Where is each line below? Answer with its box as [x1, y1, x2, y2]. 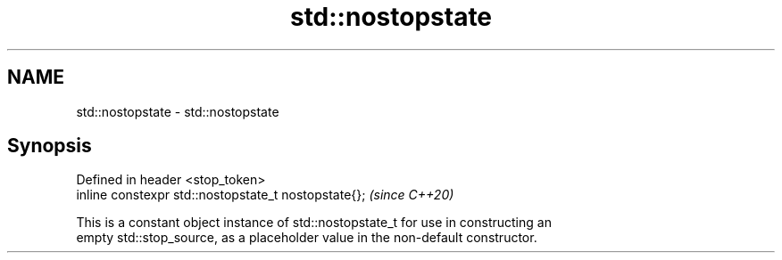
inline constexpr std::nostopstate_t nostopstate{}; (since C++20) [76, 187, 454, 203]
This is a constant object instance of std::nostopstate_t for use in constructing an [76, 215, 552, 231]
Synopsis [7, 134, 92, 158]
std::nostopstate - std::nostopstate [76, 103, 279, 119]
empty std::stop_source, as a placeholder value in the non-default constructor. [76, 230, 537, 246]
